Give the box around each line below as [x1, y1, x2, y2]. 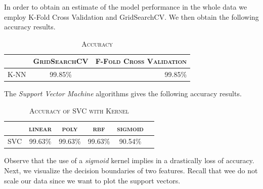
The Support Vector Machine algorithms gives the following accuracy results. [4, 88, 242, 99]
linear [29, 123, 52, 133]
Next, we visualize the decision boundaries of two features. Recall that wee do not [4, 165, 258, 176]
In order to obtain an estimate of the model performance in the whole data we [4, 2, 247, 12]
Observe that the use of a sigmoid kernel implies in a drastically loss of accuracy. [4, 155, 254, 166]
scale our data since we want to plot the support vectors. [4, 175, 181, 185]
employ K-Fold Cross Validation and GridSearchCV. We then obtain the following [4, 11, 259, 22]
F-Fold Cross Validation [95, 56, 187, 66]
